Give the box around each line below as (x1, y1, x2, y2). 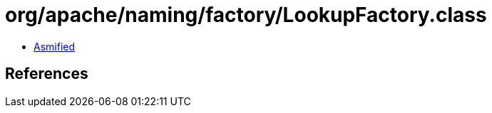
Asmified (34, 40, 76, 53)
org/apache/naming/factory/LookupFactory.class (5, 3, 487, 27)
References (5, 65, 88, 83)
